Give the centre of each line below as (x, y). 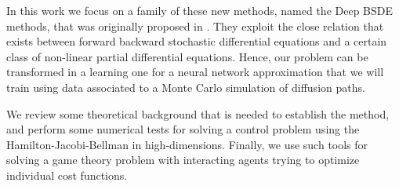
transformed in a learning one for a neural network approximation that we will (195, 72)
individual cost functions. (67, 175)
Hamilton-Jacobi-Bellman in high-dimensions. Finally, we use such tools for (187, 144)
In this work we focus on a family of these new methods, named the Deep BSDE (200, 10)
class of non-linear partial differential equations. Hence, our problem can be (187, 56)
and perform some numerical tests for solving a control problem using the (183, 129)
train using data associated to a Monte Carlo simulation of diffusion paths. (186, 87)
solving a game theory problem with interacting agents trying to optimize (183, 160)
